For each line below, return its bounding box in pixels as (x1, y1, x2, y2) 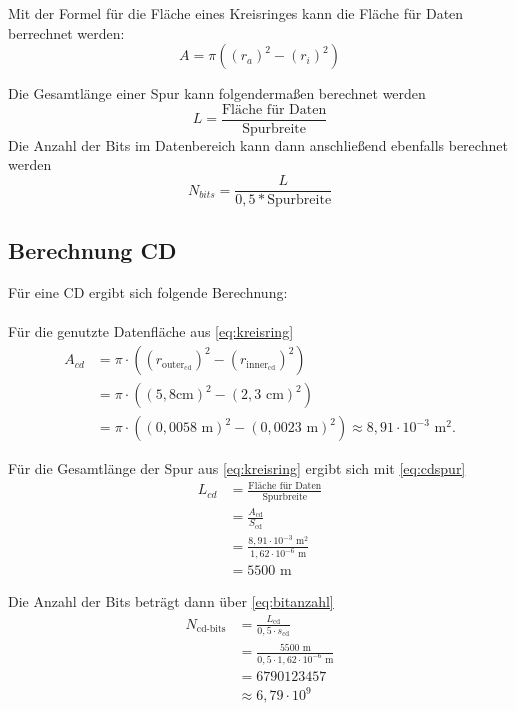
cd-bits (196, 624, 226, 635)
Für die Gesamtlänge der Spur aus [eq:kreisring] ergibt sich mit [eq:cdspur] (8, 458, 466, 479)
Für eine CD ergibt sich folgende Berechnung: (8, 282, 288, 303)
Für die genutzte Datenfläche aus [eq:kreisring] (8, 321, 294, 342)
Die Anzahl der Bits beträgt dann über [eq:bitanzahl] (8, 591, 334, 612)
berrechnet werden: (8, 22, 125, 43)
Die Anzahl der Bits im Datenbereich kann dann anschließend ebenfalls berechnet (8, 134, 508, 155)
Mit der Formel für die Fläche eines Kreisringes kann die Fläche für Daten (8, 3, 464, 23)
